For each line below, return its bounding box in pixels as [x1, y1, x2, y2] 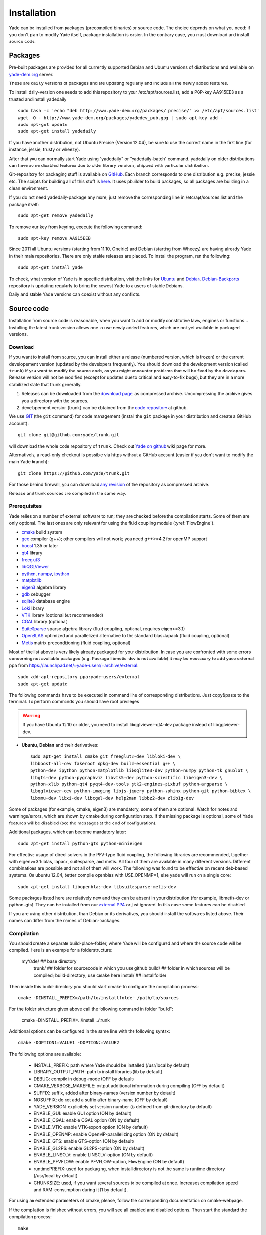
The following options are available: [9, 1051, 81, 1057]
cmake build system [21, 529, 63, 535]
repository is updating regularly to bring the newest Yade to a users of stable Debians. [9, 283, 184, 288]
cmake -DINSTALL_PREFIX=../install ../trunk [21, 1017, 110, 1023]
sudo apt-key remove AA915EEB [18, 235, 91, 241]
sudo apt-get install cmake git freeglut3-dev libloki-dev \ [30, 754, 181, 759]
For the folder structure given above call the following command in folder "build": [9, 1006, 173, 1012]
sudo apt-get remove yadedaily [18, 213, 94, 218]
